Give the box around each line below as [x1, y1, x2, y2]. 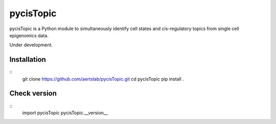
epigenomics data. [9, 32, 49, 38]
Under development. [9, 42, 53, 48]
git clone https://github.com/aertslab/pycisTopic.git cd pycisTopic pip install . [22, 76, 184, 82]
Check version [9, 89, 57, 98]
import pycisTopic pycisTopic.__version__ [22, 110, 108, 116]
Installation [9, 55, 46, 64]
